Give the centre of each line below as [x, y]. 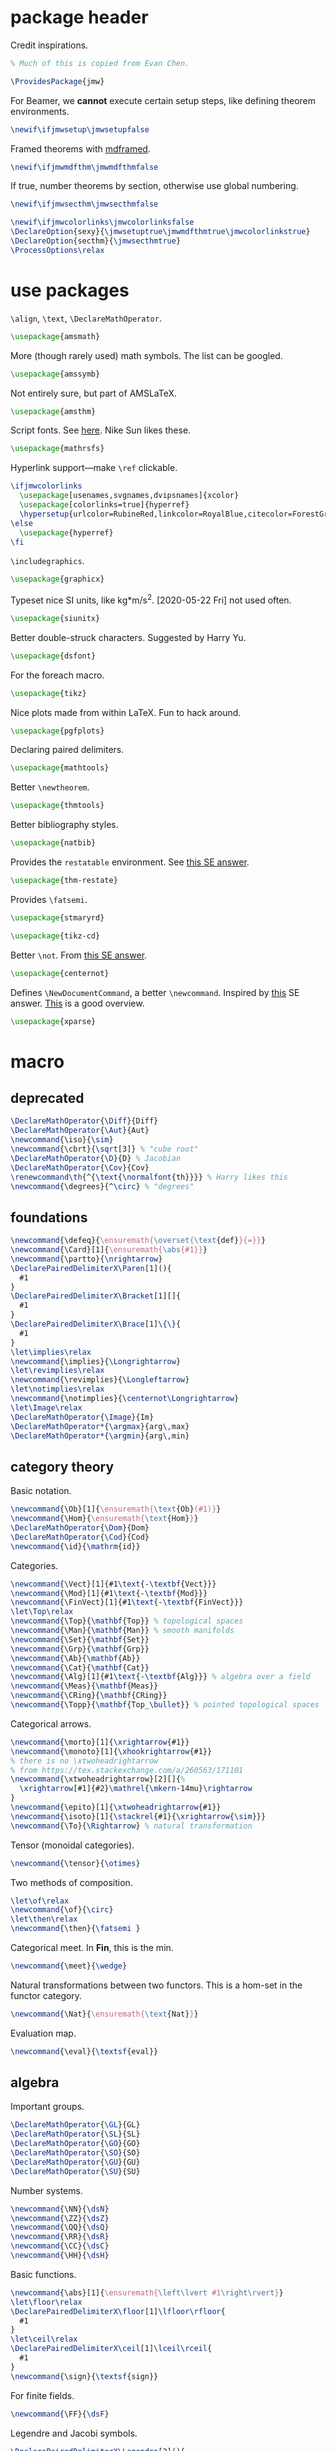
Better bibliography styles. [64, 825]
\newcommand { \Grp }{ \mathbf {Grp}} [80, 1649]
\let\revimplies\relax [57, 1371]
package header [79, 17]
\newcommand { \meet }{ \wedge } [69, 1966]
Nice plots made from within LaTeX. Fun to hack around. [126, 712]
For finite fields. [42, 2395]
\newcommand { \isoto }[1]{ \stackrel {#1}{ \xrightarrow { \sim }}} [138, 1816]
